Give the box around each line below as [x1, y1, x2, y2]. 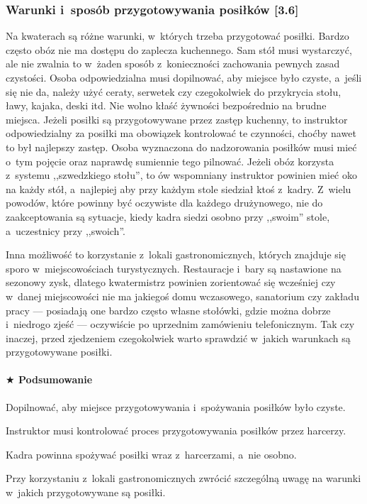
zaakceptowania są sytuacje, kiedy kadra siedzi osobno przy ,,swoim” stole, [6, 209, 330, 224]
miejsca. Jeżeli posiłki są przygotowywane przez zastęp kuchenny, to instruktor [6, 111, 348, 126]
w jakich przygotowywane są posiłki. [6, 485, 166, 500]
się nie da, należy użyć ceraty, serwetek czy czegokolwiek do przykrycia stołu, [6, 84, 341, 99]
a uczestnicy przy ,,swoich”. [6, 223, 125, 238]
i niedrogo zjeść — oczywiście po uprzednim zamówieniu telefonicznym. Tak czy [6, 317, 355, 332]
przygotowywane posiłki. [6, 344, 113, 359]
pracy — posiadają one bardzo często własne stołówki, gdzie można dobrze [6, 302, 331, 317]
